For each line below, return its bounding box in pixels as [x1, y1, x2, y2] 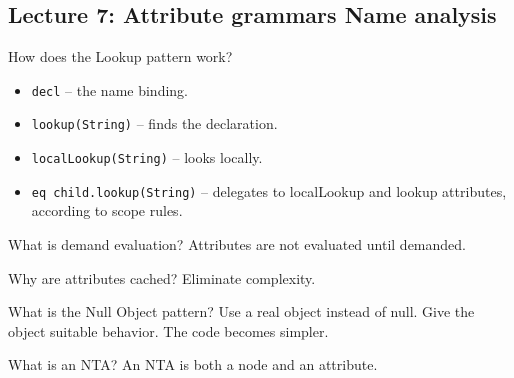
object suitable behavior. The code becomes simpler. [8, 320, 329, 341]
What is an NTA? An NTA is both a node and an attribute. [8, 354, 378, 375]
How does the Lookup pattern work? [8, 46, 233, 67]
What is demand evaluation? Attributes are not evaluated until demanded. [8, 234, 466, 255]
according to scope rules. [31, 200, 183, 221]
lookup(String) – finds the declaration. [31, 113, 278, 134]
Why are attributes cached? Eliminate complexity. [8, 267, 316, 288]
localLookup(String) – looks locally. [31, 147, 263, 168]
